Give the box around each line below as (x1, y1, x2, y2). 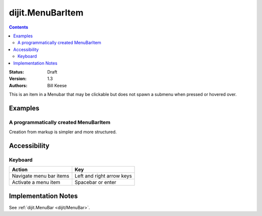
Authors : (9, 82, 28, 88)
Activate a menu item (12, 179, 61, 186)
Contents (9, 24, 29, 30)
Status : (9, 69, 24, 75)
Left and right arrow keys (74, 172, 132, 179)
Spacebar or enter (74, 179, 116, 186)
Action (12, 166, 28, 173)
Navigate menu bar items (12, 172, 70, 179)
